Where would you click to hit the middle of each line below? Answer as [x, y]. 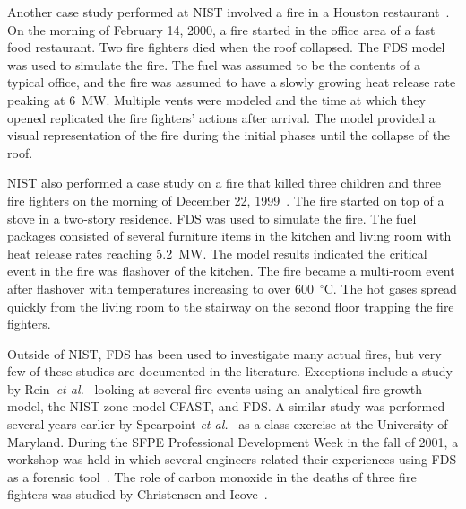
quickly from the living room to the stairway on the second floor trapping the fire [231, 306]
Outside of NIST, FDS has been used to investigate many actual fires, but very [224, 353]
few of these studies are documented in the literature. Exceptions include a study [230, 371]
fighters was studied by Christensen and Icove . [138, 494]
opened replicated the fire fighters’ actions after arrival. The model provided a [221, 117]
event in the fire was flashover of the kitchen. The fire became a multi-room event [231, 271]
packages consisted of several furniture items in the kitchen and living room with [229, 236]
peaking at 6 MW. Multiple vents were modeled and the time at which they [216, 99]
